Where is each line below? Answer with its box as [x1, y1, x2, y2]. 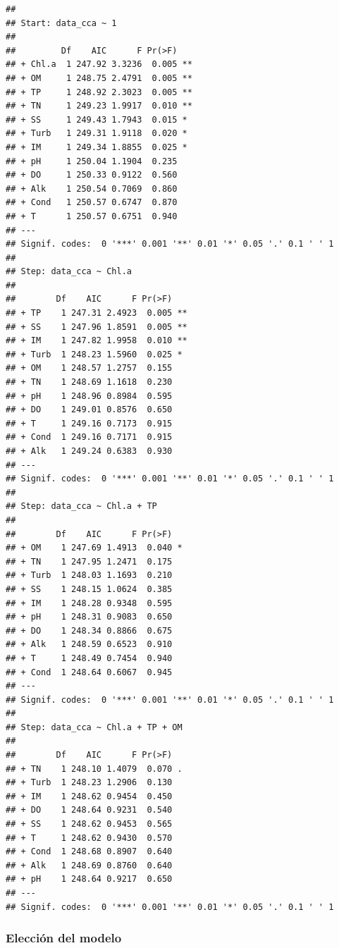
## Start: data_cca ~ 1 [6, 18, 117, 28]
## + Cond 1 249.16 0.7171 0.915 [6, 432, 173, 443]
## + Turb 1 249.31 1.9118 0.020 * [6, 128, 187, 139]
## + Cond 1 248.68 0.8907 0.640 [6, 847, 173, 857]
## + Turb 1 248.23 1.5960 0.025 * [6, 349, 183, 359]
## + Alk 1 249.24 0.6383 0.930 [6, 446, 173, 456]
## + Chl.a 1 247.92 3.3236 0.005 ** [6, 59, 192, 70]
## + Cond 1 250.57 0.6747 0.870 [6, 197, 178, 208]
